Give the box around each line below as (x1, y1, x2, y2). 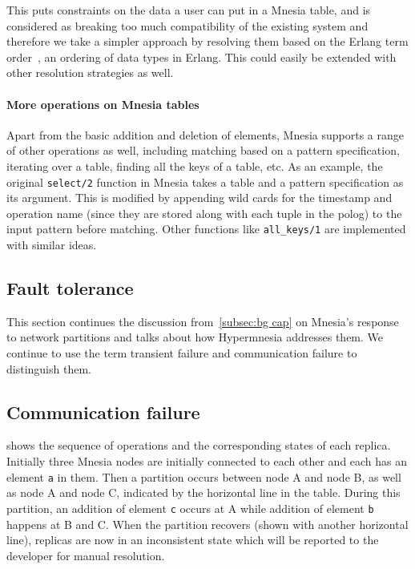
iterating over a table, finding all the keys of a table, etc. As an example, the (6, 157, 383, 174)
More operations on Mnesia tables (6, 95, 199, 112)
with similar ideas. (6, 236, 97, 253)
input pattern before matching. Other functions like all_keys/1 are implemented (6, 220, 406, 237)
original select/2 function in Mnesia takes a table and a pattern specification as (6, 173, 404, 190)
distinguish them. (6, 360, 91, 377)
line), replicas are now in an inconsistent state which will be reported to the (6, 531, 379, 548)
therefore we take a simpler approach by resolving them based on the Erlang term (6, 33, 409, 50)
